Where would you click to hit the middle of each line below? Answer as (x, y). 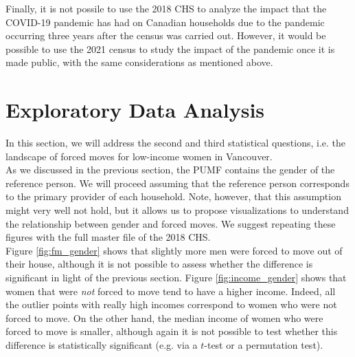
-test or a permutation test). (264, 345)
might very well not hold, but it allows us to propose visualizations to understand (177, 210)
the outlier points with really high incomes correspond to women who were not (171, 304)
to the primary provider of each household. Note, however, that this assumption (173, 196)
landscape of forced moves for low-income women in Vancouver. (139, 156)
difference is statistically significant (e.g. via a (102, 345)
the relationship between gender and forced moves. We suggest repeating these (171, 223)
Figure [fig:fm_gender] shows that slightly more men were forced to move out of (174, 250)
